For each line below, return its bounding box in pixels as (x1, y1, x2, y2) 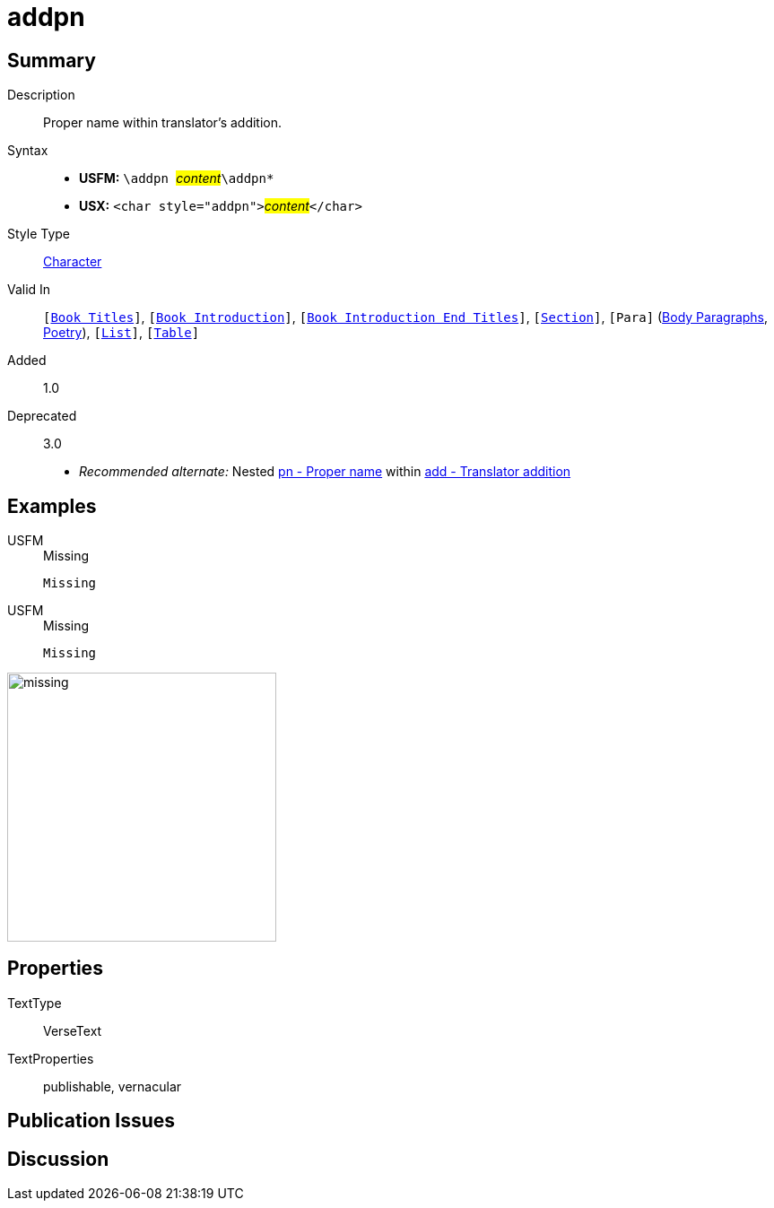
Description (7, 87, 75, 103)
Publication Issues (7, 1109, 176, 1133)
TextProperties (7, 1050, 94, 1066)
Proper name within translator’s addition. (43, 115, 283, 131)
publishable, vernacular (43, 1078, 182, 1094)
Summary (7, 48, 96, 72)
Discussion (7, 1147, 109, 1170)
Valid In (7, 282, 51, 298)
